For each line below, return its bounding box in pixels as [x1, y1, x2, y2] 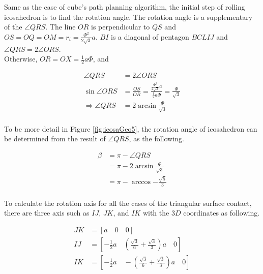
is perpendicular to [91, 21, 150, 32]
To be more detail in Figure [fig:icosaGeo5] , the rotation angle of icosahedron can [4, 123, 257, 134]
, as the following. [129, 133, 184, 144]
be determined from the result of [4, 133, 106, 144]
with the [142, 207, 169, 218]
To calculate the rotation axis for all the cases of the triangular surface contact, [4, 197, 252, 208]
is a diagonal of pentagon [111, 31, 189, 42]
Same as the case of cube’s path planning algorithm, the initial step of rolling [4, 2, 245, 12]
